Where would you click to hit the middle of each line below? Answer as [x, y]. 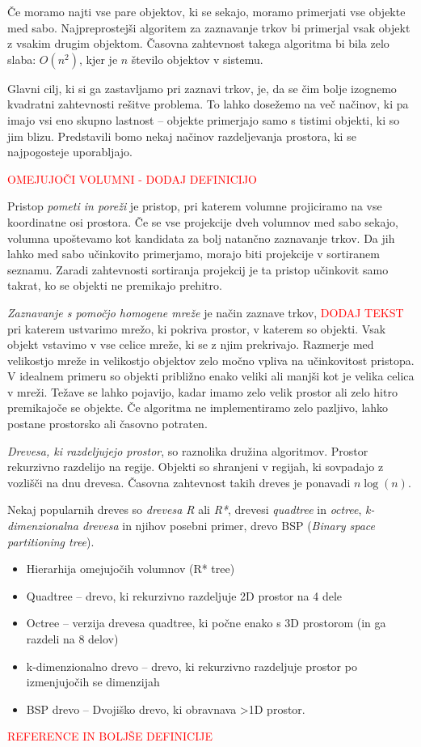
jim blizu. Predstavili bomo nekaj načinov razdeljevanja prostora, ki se [182, 136]
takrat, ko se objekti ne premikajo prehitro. [115, 285]
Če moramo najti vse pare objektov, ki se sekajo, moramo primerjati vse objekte [206, 11]
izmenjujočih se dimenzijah [93, 682]
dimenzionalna [43, 526]
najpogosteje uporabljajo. [70, 152]
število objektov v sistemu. [197, 59]
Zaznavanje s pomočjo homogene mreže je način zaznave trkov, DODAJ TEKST [206, 312]
